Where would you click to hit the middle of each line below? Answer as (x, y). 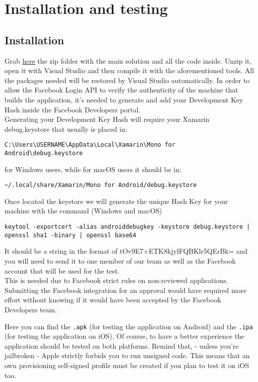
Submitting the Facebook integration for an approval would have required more (126, 290)
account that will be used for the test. (62, 270)
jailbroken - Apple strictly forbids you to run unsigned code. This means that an (127, 355)
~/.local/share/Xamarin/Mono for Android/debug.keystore (101, 185)
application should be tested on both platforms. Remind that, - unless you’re (122, 345)
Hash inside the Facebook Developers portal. (73, 109)
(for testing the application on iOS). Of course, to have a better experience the (125, 336)
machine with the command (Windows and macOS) (84, 211)
